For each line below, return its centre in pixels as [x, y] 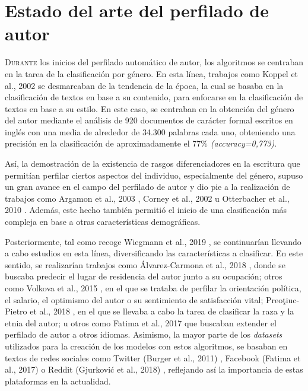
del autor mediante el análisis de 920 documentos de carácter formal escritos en [149, 120]
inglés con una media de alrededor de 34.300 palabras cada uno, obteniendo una [150, 131]
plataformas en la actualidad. [58, 381]
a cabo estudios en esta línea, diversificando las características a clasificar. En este [154, 253]
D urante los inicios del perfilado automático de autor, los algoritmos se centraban [154, 62]
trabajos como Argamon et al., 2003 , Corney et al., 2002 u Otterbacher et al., [147, 198]
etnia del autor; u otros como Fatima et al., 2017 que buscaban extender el [141, 322]
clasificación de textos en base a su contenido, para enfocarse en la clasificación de [154, 97]
